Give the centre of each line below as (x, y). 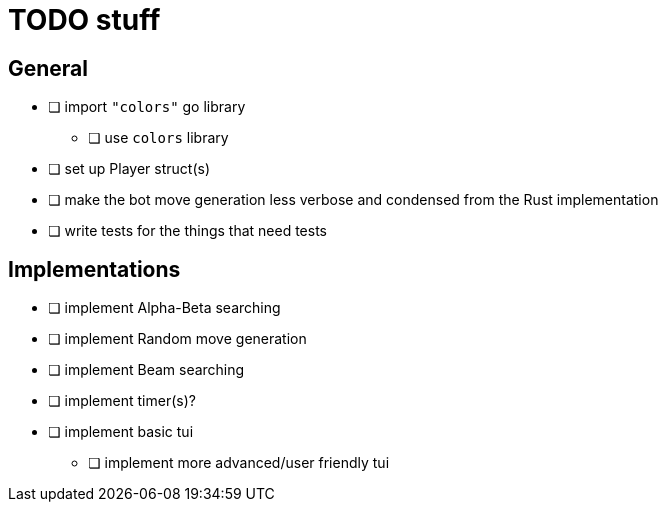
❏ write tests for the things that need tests (187, 231)
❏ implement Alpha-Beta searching (164, 308)
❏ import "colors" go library (147, 107)
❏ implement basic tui (121, 432)
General (48, 68)
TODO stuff (84, 20)
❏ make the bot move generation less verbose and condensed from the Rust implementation (353, 200)
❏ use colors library (158, 138)
